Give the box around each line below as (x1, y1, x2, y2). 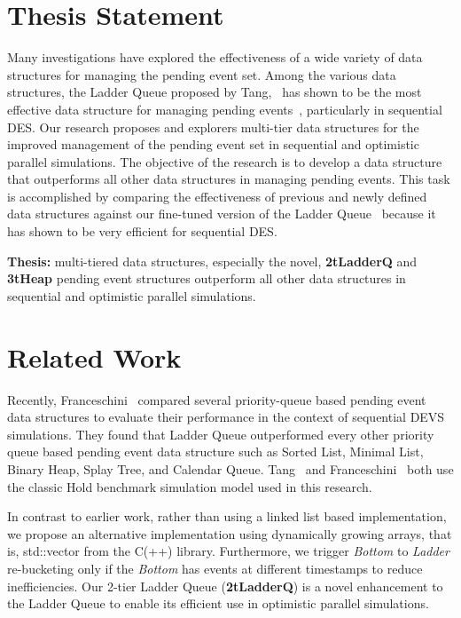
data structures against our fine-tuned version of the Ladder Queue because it (7, 204, 436, 223)
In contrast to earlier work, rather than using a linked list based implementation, (7, 507, 447, 526)
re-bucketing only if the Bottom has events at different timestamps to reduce (7, 559, 423, 577)
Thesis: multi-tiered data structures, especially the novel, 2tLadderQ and (7, 251, 418, 270)
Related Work (7, 338, 182, 375)
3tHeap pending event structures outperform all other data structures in (7, 269, 406, 288)
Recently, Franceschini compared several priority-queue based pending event (7, 390, 426, 408)
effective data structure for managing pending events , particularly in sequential (7, 99, 442, 118)
